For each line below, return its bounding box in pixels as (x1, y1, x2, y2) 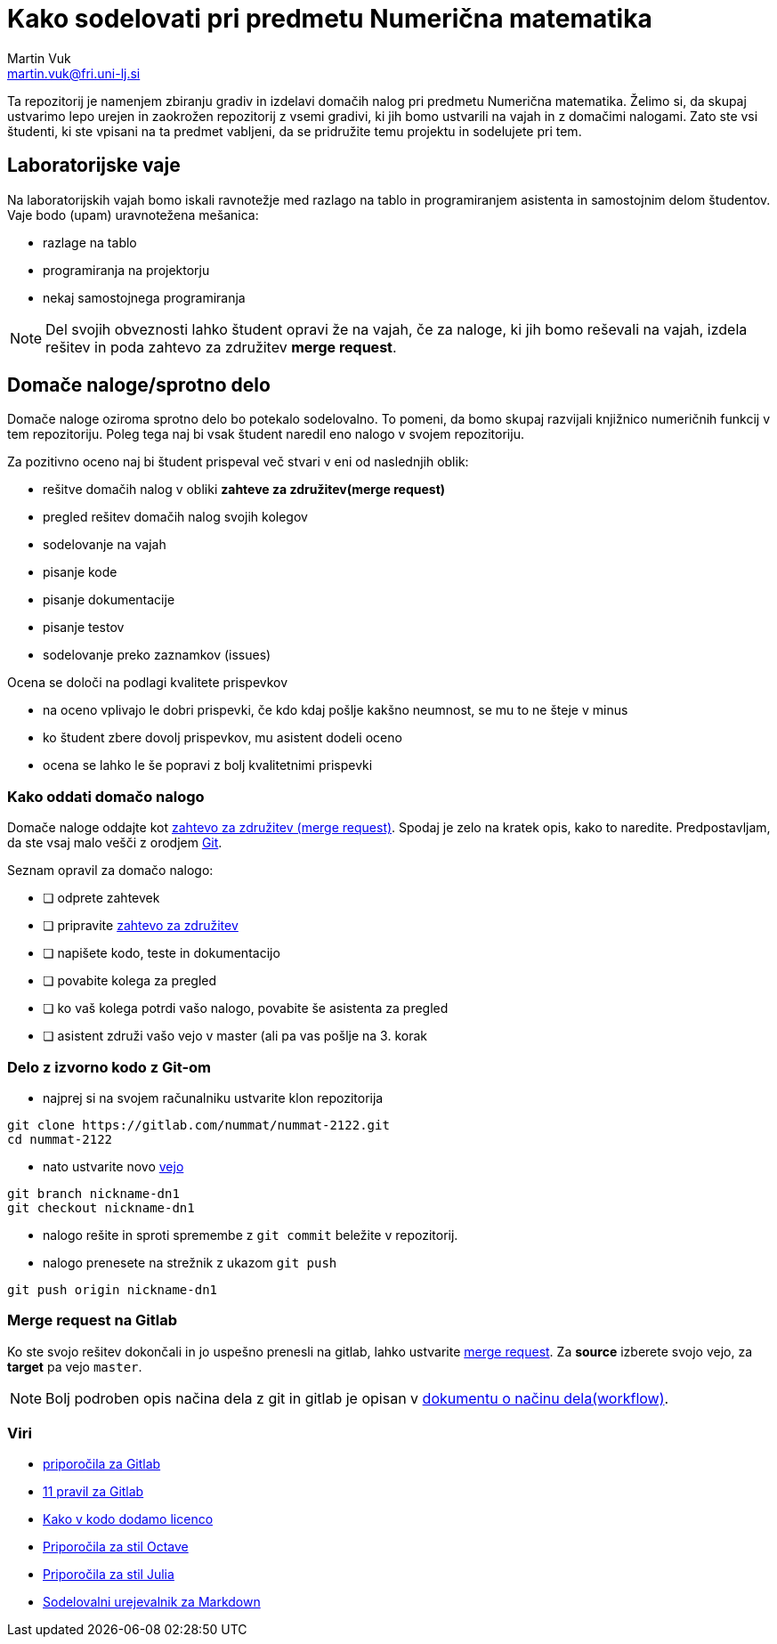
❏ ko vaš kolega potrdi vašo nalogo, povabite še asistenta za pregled (43, 1000, 449, 1016)
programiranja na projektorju (43, 262, 210, 278)
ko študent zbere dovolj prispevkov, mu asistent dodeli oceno (43, 730, 402, 746)
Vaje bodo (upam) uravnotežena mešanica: (7, 207, 259, 223)
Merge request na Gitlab (7, 1311, 178, 1330)
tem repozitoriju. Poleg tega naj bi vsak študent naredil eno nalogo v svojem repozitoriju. (7, 426, 524, 442)
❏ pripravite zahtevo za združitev (43, 918, 239, 934)
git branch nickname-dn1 (7, 1186, 180, 1201)
